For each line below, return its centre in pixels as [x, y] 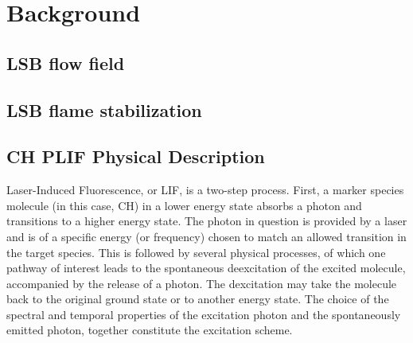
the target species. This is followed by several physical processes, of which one [196, 252]
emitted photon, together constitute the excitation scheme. [150, 330]
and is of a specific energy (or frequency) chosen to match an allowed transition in [206, 236]
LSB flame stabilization [104, 109]
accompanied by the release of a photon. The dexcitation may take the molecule [202, 283]
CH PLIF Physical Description [136, 156]
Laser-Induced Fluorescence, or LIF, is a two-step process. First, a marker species [205, 190]
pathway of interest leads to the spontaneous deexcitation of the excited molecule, [206, 268]
